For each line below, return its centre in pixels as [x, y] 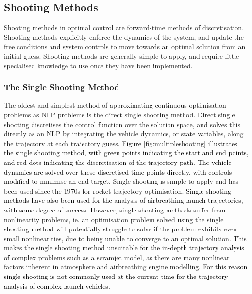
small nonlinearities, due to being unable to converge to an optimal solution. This [125, 238]
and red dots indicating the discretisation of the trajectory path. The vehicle [118, 162]
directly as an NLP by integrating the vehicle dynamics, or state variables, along [124, 134]
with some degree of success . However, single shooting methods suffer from [115, 209]
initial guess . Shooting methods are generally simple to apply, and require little [122, 56]
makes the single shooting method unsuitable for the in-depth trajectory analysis [124, 248]
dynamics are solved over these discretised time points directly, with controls [118, 171]
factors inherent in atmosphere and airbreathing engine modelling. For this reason [126, 267]
